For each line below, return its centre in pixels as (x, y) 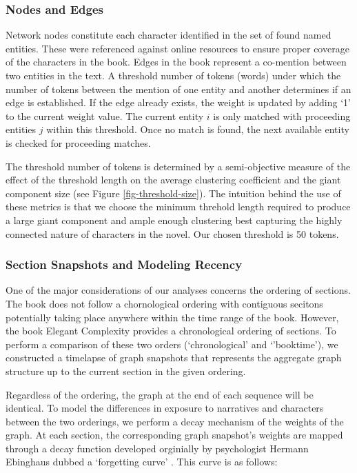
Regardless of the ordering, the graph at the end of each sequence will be (160, 394)
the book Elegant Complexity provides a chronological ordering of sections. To (171, 331)
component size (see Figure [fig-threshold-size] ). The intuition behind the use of (173, 193)
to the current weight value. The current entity (105, 115)
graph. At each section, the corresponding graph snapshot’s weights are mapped (174, 435)
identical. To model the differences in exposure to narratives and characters (165, 408)
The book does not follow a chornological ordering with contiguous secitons (164, 303)
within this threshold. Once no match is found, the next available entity (198, 129)
